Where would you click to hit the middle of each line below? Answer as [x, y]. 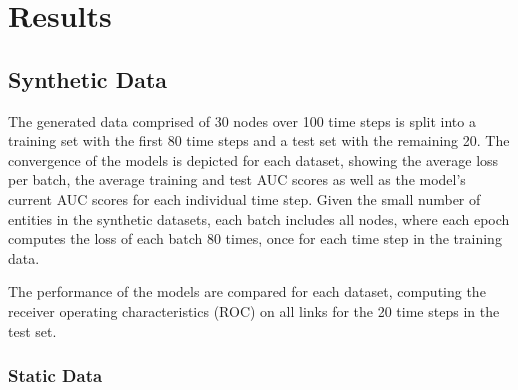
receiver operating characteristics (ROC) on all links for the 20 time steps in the [254, 310]
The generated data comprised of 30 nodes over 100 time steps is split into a [242, 120]
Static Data [55, 375]
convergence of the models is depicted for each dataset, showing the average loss [253, 159]
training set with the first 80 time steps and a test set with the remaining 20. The [259, 140]
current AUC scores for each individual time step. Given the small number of [244, 198]
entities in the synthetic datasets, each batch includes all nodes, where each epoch [259, 218]
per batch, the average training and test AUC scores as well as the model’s [237, 179]
